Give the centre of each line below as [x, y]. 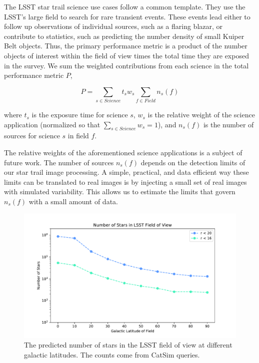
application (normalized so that [52, 124]
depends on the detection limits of [193, 162]
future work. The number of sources [59, 162]
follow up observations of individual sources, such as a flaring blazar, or [113, 26]
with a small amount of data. [73, 201]
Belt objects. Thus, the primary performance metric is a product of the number [126, 46]
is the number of [228, 124]
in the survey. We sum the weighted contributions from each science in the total [126, 65]
